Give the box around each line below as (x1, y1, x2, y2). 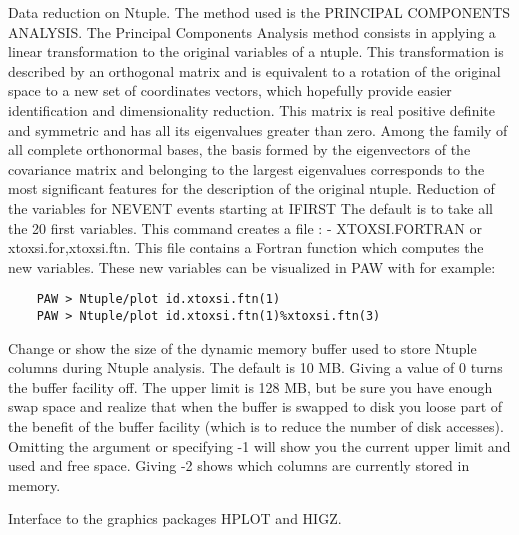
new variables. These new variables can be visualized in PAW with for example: (8, 256, 496, 277)
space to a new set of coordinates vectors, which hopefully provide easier (8, 80, 452, 101)
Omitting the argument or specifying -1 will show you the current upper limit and (8, 435, 511, 456)
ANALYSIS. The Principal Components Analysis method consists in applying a (8, 21, 496, 42)
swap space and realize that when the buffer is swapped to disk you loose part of (8, 396, 503, 417)
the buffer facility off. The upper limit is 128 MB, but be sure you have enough (8, 376, 493, 397)
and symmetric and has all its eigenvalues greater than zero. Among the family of (8, 119, 508, 140)
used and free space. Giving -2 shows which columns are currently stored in (8, 455, 470, 476)
